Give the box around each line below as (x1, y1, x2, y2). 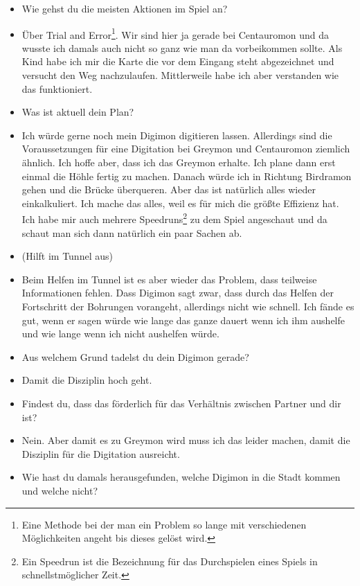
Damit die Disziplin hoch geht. (21, 373, 152, 387)
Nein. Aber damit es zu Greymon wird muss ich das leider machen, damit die (21, 433, 350, 447)
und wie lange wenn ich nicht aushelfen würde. (21, 326, 219, 341)
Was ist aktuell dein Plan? (21, 105, 134, 119)
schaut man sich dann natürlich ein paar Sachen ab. (21, 225, 242, 240)
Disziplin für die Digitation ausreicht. (21, 446, 180, 461)
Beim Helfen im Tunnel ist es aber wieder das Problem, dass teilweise (21, 272, 317, 286)
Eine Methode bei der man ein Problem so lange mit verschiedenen (21, 517, 307, 531)
